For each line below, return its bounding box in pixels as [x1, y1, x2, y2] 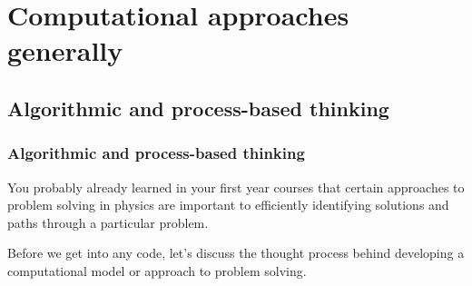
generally [7, 32, 123, 69]
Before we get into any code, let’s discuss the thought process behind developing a [7, 243, 465, 262]
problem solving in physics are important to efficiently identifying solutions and [7, 195, 449, 214]
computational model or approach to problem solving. [7, 261, 307, 280]
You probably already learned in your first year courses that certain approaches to [7, 177, 465, 196]
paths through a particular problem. [7, 212, 209, 232]
